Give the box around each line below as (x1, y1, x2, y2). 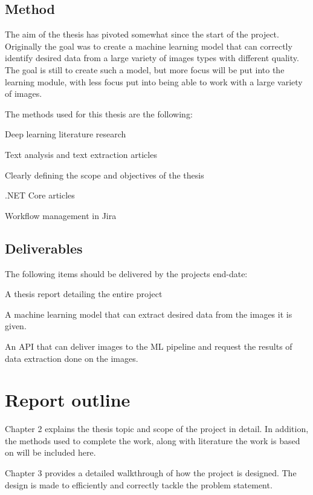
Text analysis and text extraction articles (5, 148, 157, 160)
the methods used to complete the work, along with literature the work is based (5, 434, 300, 447)
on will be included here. (5, 446, 96, 459)
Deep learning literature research (5, 128, 126, 140)
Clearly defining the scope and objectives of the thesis (5, 168, 204, 181)
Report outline (5, 387, 131, 412)
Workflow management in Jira (5, 209, 117, 221)
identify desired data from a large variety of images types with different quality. (5, 51, 299, 64)
